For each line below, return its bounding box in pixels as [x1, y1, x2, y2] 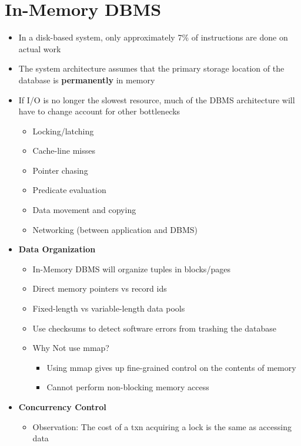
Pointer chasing [32, 164, 88, 176]
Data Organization [18, 243, 96, 255]
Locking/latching [32, 124, 94, 137]
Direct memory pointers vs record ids [32, 282, 167, 295]
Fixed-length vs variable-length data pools [32, 302, 185, 315]
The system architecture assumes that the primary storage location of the [18, 62, 285, 75]
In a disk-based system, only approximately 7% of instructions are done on [18, 31, 288, 43]
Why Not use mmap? [32, 342, 109, 354]
